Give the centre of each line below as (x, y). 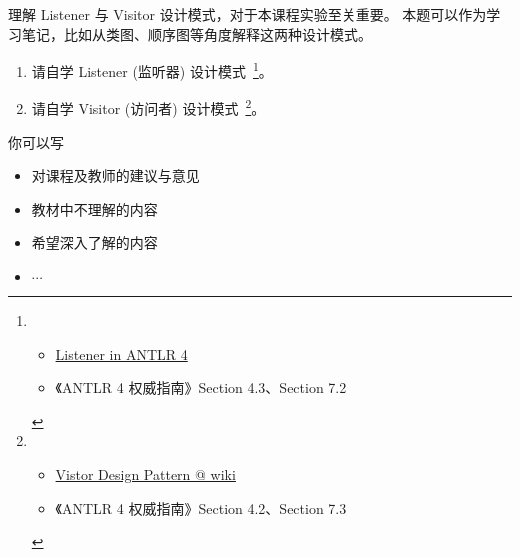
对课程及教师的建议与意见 (115, 175)
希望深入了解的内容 (94, 242)
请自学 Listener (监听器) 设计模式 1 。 (152, 69)
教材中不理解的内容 (94, 208)
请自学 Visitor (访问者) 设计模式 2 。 (148, 107)
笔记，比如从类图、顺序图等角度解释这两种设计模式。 (196, 33)
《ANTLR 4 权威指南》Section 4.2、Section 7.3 (201, 507)
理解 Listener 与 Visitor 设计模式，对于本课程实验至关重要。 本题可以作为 (247, 14)
